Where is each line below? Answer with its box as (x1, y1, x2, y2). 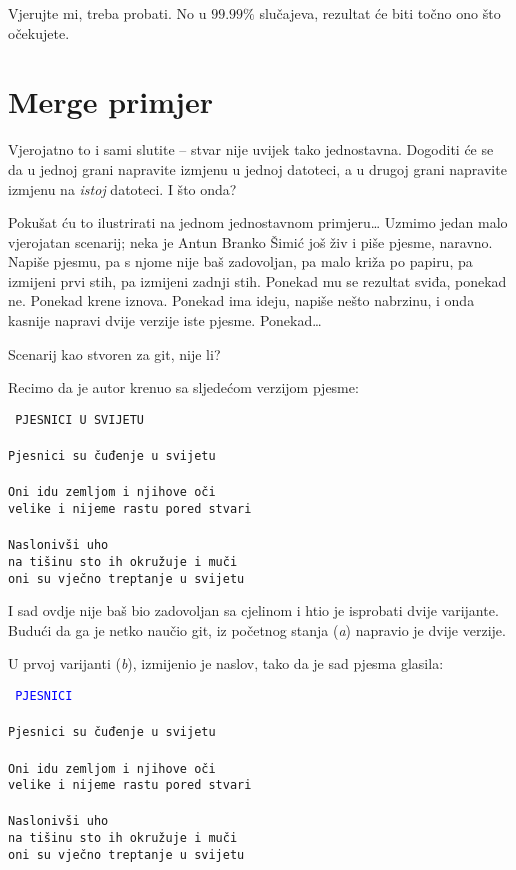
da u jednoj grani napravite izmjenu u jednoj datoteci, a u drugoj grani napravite (8, 158, 507, 179)
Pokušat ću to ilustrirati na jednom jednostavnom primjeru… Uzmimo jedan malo (8, 212, 508, 233)
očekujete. (8, 22, 70, 43)
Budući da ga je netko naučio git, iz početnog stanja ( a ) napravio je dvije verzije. (8, 619, 506, 640)
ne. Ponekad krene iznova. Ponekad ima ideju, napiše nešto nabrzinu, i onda (8, 290, 475, 311)
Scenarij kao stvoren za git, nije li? (8, 343, 221, 364)
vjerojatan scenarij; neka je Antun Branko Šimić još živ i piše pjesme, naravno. (8, 231, 493, 252)
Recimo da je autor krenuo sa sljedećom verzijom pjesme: (8, 377, 359, 398)
